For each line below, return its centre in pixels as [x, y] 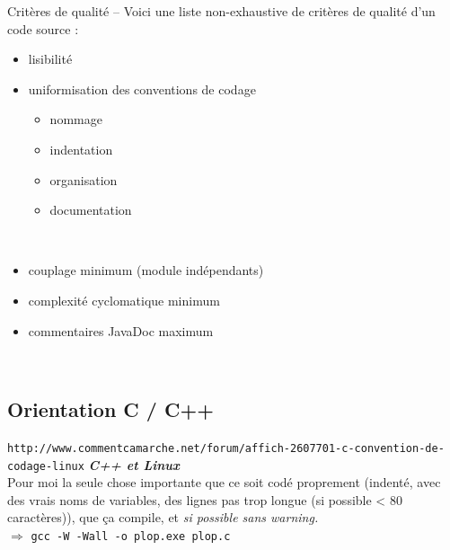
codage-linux [46, 466]
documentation [91, 210]
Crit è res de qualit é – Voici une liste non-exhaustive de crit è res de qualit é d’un [221, 11]
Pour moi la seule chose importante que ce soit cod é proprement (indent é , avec [224, 482]
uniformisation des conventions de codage [142, 89]
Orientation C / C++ [110, 409]
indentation [81, 149]
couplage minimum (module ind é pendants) [146, 270]
